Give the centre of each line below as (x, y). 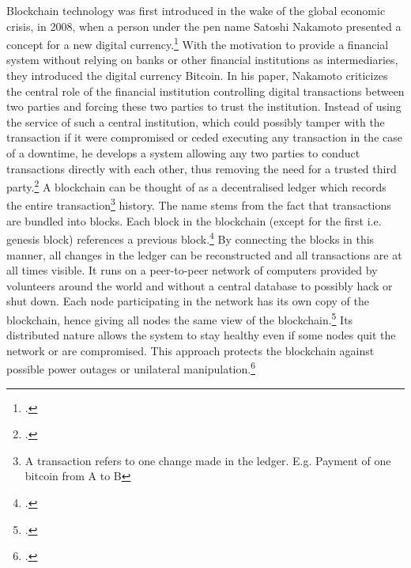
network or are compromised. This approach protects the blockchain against (190, 350)
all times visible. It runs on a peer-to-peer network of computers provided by (192, 270)
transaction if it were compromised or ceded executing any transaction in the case (204, 137)
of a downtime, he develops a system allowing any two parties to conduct (183, 153)
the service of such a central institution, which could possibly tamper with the (196, 121)
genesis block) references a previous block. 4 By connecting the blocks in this (190, 238)
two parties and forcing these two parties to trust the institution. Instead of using (204, 106)
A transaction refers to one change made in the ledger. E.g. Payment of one (208, 460)
